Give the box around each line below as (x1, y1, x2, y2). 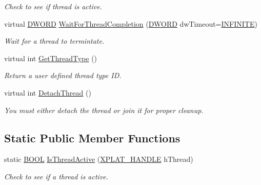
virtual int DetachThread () (4, 87, 91, 98)
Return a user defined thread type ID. (4, 70, 122, 81)
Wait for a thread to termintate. (4, 35, 105, 46)
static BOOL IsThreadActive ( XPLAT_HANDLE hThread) (4, 154, 193, 164)
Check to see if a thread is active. (4, 171, 109, 181)
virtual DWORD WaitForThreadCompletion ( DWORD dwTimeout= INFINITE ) (4, 18, 257, 29)
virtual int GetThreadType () (4, 52, 97, 63)
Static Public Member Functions (4, 129, 180, 145)
